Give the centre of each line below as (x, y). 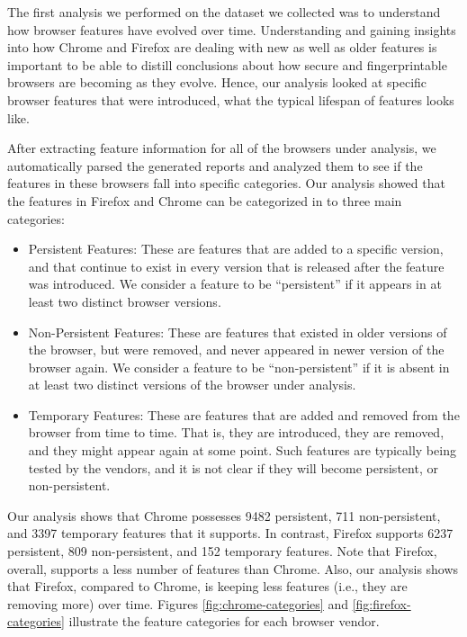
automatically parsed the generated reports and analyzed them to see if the (215, 165)
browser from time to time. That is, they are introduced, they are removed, (236, 432)
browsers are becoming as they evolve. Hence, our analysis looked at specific (217, 82)
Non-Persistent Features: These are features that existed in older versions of (238, 332)
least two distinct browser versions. (125, 301)
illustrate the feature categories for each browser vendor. (224, 621)
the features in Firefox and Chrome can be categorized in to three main (205, 200)
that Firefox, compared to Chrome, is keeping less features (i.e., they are (207, 586)
